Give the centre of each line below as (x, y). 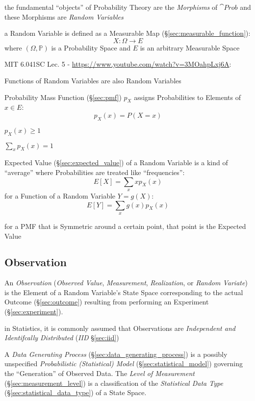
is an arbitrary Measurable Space (190, 47)
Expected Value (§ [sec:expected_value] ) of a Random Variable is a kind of (116, 163)
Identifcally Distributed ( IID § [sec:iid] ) (62, 338)
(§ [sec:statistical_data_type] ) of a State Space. (76, 392)
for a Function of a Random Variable (60, 195)
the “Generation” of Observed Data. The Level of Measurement (100, 373)
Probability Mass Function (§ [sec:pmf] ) (63, 97)
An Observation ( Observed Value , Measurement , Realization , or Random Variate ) (126, 283)
